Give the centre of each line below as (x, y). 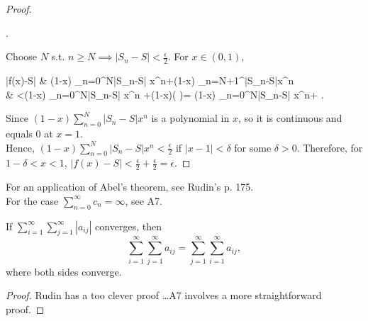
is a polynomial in (190, 118)
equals (19, 133)
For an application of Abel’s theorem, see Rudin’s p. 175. (130, 187)
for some (253, 147)
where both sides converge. (64, 271)
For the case (32, 200)
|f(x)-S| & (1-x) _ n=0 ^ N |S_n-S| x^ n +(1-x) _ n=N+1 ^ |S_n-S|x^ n (150, 80)
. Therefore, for (330, 147)
